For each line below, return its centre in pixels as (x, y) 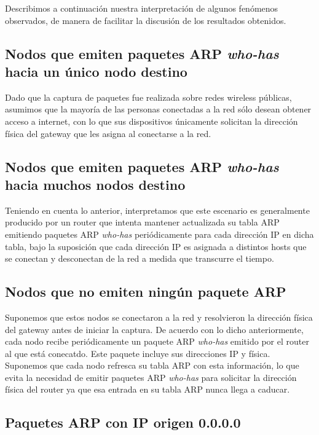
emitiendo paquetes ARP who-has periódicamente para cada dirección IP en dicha (159, 234)
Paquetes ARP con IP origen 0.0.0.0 (123, 422)
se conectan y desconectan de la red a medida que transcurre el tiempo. (140, 258)
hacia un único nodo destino (96, 71)
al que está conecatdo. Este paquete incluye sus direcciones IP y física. (138, 353)
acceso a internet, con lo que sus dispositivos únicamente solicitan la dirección (152, 121)
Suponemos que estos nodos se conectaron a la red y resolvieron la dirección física (159, 317)
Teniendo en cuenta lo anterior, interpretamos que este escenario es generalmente (157, 210)
